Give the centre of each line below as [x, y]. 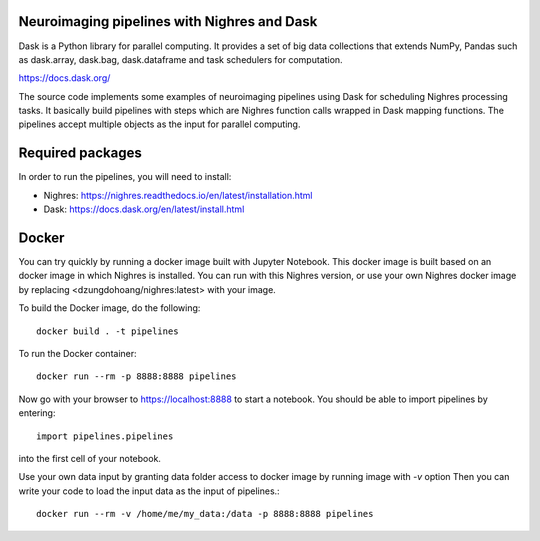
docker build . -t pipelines [107, 331]
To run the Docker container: [77, 354]
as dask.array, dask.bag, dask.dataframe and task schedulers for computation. [181, 59]
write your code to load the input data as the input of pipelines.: [149, 491]
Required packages [80, 153]
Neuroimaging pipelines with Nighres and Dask [168, 21]
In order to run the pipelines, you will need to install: [125, 177]
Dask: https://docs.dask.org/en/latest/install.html [144, 209]
